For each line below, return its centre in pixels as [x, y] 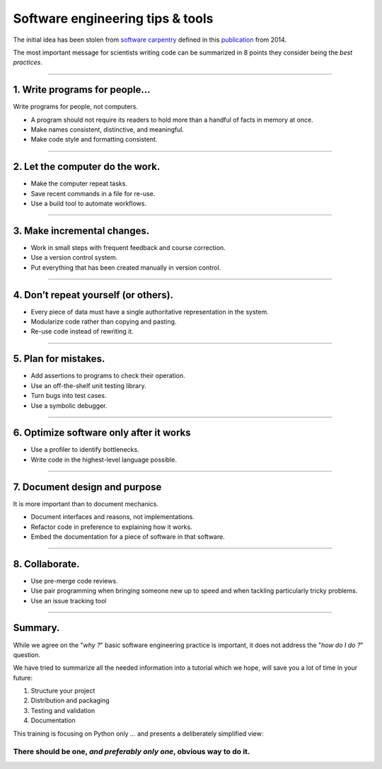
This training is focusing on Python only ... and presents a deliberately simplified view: [138, 734]
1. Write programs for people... [82, 90]
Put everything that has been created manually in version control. [126, 267]
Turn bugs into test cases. [69, 396]
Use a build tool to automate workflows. [89, 204]
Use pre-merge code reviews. [74, 581]
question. [27, 654]
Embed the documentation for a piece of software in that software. [128, 536]
